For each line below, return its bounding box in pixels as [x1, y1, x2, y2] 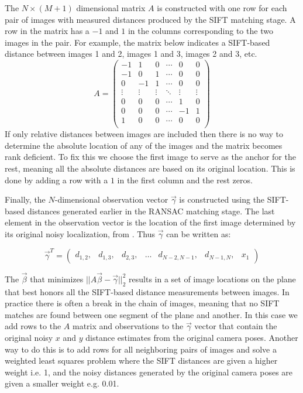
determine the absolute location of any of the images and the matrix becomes [5, 139, 283, 151]
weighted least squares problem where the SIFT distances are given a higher [5, 354, 278, 367]
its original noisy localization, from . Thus [5, 228, 156, 240]
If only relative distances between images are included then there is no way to [5, 128, 283, 140]
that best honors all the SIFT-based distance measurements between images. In [5, 285, 290, 298]
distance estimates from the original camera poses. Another [85, 332, 298, 344]
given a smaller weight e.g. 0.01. [5, 377, 119, 389]
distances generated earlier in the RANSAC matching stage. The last [27, 204, 275, 217]
